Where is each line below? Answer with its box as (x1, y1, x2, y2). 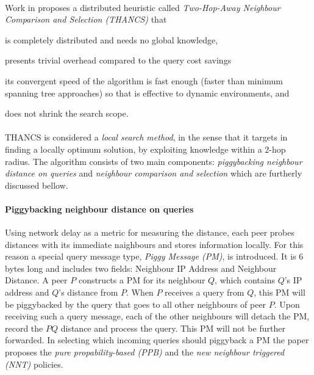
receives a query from (165, 286, 244, 299)
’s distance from (59, 286, 118, 299)
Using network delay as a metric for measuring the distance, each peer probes (5, 226, 295, 239)
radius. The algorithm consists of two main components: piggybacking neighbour (5, 155, 302, 167)
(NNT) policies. (5, 357, 63, 370)
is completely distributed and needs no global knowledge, (5, 33, 218, 46)
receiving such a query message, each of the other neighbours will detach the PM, (5, 310, 310, 322)
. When (126, 286, 154, 299)
